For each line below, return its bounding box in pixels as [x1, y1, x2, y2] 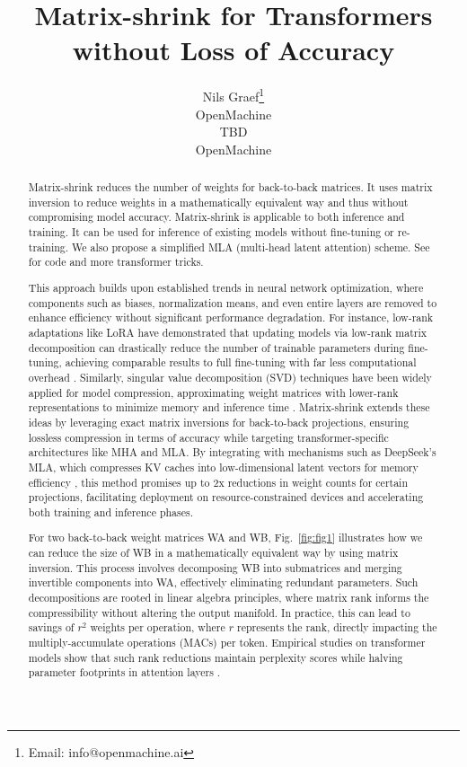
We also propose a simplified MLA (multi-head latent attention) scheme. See [72, 239, 430, 254]
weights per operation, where [90, 620, 225, 635]
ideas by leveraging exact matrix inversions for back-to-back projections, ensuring [28, 414, 410, 429]
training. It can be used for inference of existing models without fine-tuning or [28, 225, 394, 240]
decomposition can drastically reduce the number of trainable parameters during [28, 339, 405, 355]
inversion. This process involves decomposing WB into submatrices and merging [28, 560, 402, 575]
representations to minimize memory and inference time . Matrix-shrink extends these [28, 400, 430, 415]
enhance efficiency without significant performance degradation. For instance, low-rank [28, 310, 434, 325]
